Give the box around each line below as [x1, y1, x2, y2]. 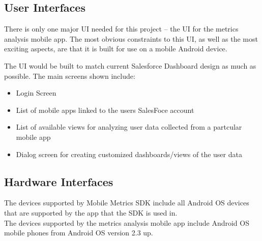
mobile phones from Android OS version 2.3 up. [4, 227, 153, 238]
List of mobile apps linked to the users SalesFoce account [16, 104, 194, 115]
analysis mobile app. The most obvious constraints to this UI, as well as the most [4, 33, 258, 44]
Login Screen [16, 87, 56, 98]
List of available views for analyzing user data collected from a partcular [16, 122, 242, 132]
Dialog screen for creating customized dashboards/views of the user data [16, 148, 242, 159]
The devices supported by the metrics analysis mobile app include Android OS [4, 217, 249, 228]
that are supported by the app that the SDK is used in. [4, 207, 178, 218]
